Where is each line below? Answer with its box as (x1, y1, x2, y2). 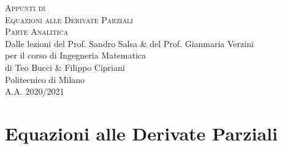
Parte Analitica (5, 25, 69, 38)
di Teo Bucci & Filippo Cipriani (5, 60, 125, 73)
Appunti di (5, 1, 45, 13)
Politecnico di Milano (5, 73, 85, 85)
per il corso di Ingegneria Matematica (5, 49, 147, 62)
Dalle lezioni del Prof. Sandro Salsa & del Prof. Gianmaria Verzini (5, 37, 254, 49)
